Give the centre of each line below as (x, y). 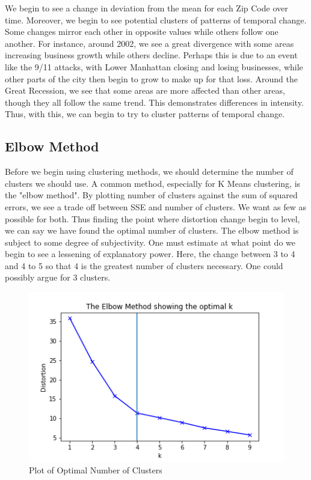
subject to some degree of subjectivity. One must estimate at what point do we (150, 242)
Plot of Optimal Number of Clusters (96, 470)
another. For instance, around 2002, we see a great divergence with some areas (149, 43)
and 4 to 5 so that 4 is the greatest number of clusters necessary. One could (144, 265)
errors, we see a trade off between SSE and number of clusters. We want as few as (155, 206)
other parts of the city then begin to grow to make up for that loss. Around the (151, 78)
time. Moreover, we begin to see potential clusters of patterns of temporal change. (156, 20)
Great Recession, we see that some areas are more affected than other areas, (145, 90)
